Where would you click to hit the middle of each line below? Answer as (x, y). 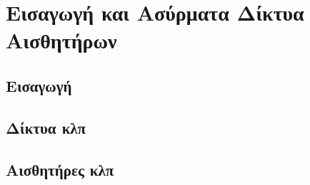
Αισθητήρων (61, 40)
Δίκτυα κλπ (46, 127)
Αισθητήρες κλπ (60, 169)
